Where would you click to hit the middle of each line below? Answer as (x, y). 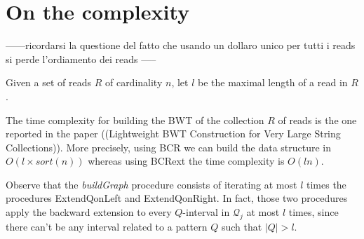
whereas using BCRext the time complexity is (186, 161)
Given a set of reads (48, 82)
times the (326, 184)
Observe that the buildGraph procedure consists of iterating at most (151, 184)
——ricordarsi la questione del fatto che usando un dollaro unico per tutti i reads (181, 45)
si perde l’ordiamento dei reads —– (81, 59)
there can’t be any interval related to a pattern (107, 226)
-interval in (206, 212)
